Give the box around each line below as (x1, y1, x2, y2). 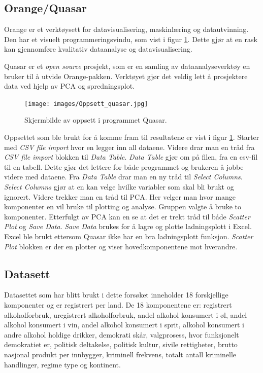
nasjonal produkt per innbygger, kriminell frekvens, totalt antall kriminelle (4, 349, 237, 359)
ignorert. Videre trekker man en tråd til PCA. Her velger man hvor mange (4, 191, 236, 202)
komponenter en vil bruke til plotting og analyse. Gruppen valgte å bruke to (4, 201, 242, 212)
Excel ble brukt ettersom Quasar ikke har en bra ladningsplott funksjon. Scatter (4, 231, 253, 241)
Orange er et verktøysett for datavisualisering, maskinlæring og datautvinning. (4, 24, 249, 34)
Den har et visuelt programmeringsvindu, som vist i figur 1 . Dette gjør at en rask (4, 33, 257, 44)
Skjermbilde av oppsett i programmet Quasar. (24, 115, 167, 125)
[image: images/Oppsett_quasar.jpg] (24, 100, 148, 107)
